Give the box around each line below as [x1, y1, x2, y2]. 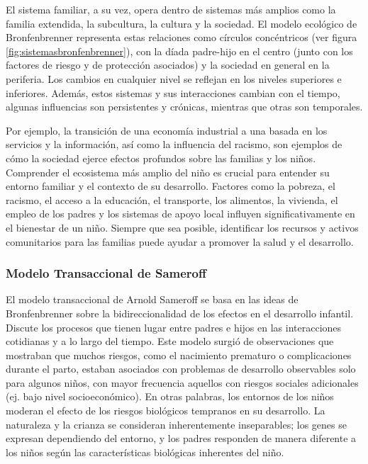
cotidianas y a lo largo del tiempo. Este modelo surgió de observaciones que [6, 334, 334, 349]
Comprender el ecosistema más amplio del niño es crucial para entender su [6, 164, 330, 179]
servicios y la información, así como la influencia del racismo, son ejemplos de [6, 137, 342, 152]
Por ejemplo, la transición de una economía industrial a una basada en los [6, 123, 328, 137]
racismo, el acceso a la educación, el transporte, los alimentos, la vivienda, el [6, 192, 338, 207]
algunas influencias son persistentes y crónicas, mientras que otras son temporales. [6, 99, 363, 114]
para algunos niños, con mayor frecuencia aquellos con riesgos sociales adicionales [6, 375, 359, 390]
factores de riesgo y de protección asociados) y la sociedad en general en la [6, 57, 330, 72]
